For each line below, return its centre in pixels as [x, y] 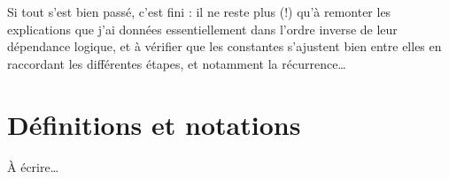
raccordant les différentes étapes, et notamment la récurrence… [177, 63]
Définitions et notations [154, 124]
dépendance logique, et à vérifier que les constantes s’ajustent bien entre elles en [224, 46]
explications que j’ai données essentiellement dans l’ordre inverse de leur [202, 29]
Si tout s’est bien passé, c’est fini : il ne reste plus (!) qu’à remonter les [199, 11]
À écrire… [33, 166]
